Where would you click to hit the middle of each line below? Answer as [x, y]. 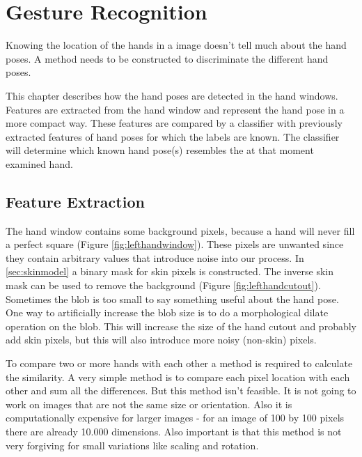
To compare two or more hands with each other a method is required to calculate [179, 363]
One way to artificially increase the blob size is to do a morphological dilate [167, 312]
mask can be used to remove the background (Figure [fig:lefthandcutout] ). [163, 285]
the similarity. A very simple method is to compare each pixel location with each [178, 377]
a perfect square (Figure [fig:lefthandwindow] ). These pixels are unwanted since [175, 244]
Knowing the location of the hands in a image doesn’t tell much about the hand [176, 45]
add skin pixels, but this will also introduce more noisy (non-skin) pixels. [161, 340]
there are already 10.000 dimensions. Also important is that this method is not [174, 431]
